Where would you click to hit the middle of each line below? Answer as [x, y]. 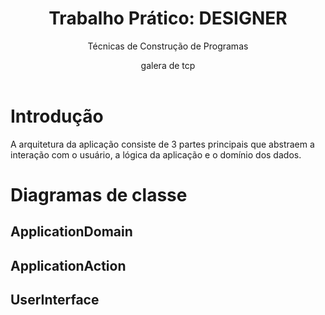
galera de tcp [168, 65]
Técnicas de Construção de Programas [168, 46]
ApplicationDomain [71, 232]
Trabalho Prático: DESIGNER [168, 18]
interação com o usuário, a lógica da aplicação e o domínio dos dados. [156, 154]
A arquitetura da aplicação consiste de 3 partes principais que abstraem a [162, 144]
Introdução [57, 116]
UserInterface [55, 300]
